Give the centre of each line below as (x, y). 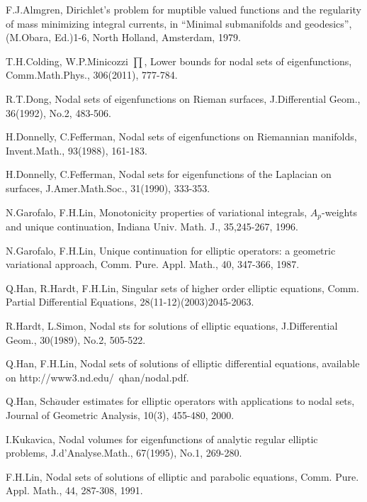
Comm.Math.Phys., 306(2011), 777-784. (92, 75)
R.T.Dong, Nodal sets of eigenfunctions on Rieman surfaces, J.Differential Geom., (183, 98)
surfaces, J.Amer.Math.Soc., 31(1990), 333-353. (108, 188)
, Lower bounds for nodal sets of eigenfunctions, (248, 61)
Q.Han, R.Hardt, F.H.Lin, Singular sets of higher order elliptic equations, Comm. (182, 288)
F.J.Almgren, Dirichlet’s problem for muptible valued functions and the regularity (183, 9)
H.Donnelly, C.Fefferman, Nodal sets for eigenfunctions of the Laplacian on (169, 174)
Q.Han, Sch (31, 401)
